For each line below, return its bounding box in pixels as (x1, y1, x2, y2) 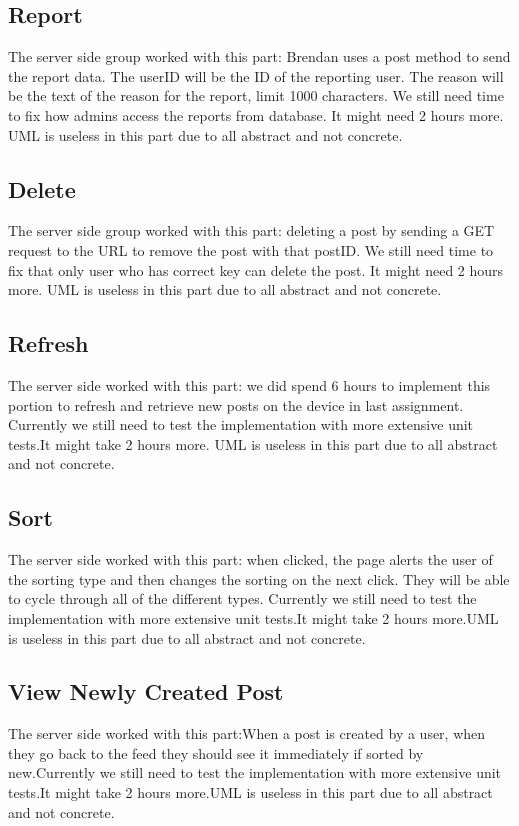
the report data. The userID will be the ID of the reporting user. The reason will (8, 65, 504, 86)
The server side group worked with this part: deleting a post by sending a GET (8, 220, 495, 241)
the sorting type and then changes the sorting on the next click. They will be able (8, 568, 510, 589)
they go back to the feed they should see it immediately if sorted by (8, 742, 424, 763)
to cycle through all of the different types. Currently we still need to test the (8, 588, 477, 609)
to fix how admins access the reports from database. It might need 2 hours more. (8, 104, 504, 125)
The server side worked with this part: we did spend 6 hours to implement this (8, 374, 491, 395)
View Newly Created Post (8, 676, 284, 707)
